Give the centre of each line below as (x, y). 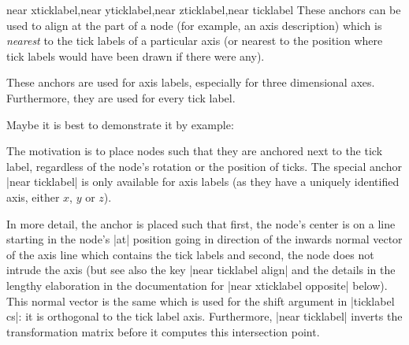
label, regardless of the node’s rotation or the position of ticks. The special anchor (204, 166)
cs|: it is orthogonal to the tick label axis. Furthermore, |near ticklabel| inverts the (204, 316)
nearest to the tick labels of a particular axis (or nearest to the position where (195, 41)
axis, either (33, 197)
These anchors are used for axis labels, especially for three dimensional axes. (191, 82)
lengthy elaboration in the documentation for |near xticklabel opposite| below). (197, 285)
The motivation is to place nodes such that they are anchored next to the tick (195, 151)
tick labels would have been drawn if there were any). (136, 56)
